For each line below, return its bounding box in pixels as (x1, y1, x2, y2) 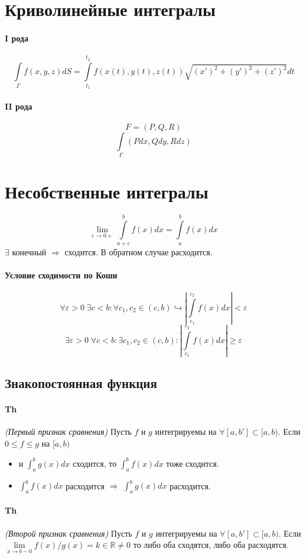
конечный (12, 245, 47, 258)
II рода (5, 100, 32, 112)
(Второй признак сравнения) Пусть (5, 527, 132, 539)
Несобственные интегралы (5, 179, 209, 204)
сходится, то (73, 457, 117, 469)
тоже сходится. (166, 457, 219, 469)
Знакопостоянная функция (5, 373, 157, 392)
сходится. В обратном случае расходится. (64, 245, 213, 258)
